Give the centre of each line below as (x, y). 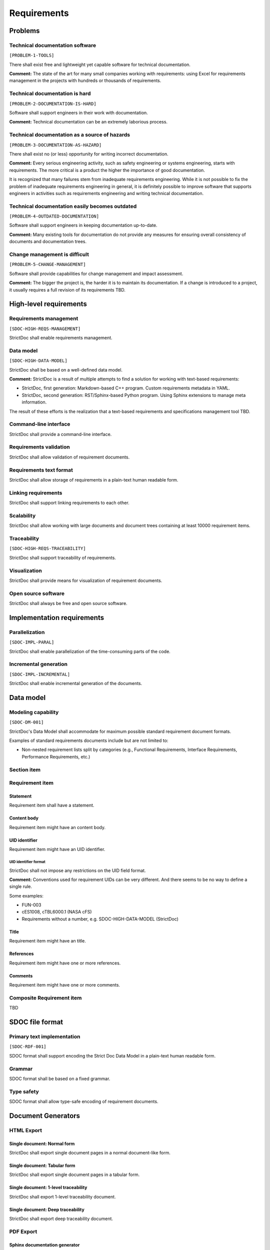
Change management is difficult (49, 254)
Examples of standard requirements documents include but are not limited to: (89, 740)
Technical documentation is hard (50, 93)
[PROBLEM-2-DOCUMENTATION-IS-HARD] (53, 103)
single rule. (21, 886)
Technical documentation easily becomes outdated (73, 206)
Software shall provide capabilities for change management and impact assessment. (96, 273)
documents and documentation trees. (48, 241)
